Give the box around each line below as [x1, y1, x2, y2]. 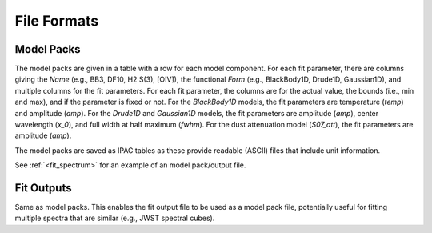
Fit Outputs [14, 181, 72, 195]
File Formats [14, 12, 99, 30]
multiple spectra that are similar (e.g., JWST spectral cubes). [14, 213, 215, 223]
